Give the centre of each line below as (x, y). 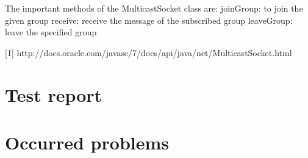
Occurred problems (87, 142)
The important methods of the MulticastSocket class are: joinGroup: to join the (154, 8)
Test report (54, 94)
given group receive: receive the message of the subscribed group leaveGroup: (149, 20)
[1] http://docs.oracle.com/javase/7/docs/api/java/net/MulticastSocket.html (149, 52)
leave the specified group (51, 32)
